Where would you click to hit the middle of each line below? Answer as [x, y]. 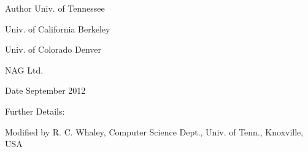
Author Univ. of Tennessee [55, 8]
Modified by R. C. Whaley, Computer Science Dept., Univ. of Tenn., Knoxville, [154, 131]
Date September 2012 [45, 90]
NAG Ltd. [24, 70]
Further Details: [35, 111]
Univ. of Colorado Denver [53, 49]
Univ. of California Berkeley [58, 28]
